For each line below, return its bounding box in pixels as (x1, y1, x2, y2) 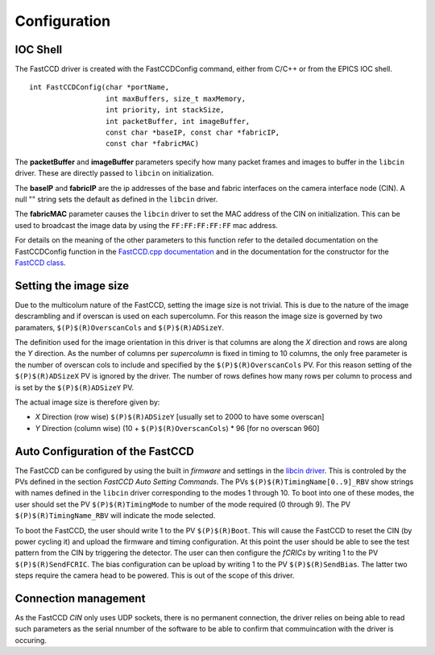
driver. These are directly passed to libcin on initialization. (14, 168, 214, 178)
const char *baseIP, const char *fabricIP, (105, 128, 280, 137)
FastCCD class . (14, 258, 66, 267)
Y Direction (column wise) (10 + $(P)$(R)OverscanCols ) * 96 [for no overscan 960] (35, 423, 320, 433)
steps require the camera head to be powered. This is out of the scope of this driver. (14, 570, 295, 580)
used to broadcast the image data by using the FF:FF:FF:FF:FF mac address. (14, 220, 278, 230)
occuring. (14, 635, 48, 645)
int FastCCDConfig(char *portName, (29, 83, 170, 92)
